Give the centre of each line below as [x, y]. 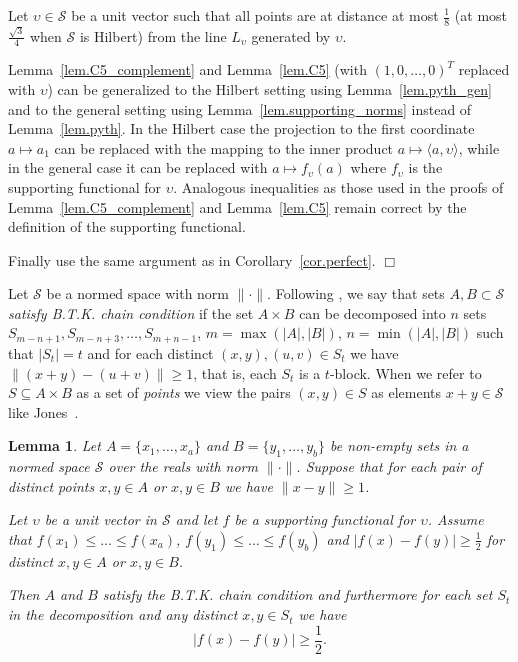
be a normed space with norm [138, 293]
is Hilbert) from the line [153, 35]
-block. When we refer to [405, 372]
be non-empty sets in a [399, 445]
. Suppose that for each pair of [389, 466]
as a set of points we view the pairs [183, 392]
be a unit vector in [100, 519]
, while [479, 147]
